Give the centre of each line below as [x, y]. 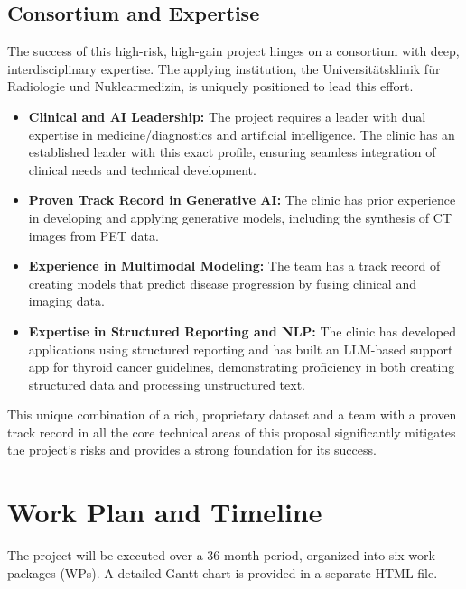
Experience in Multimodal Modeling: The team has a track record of [234, 266]
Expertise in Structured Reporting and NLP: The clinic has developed [242, 331]
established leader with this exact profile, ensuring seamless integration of [232, 152]
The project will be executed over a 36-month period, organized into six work [221, 555]
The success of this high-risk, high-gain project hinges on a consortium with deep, [233, 51]
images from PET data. [93, 235]
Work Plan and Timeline [165, 512]
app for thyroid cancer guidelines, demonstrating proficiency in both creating [242, 367]
